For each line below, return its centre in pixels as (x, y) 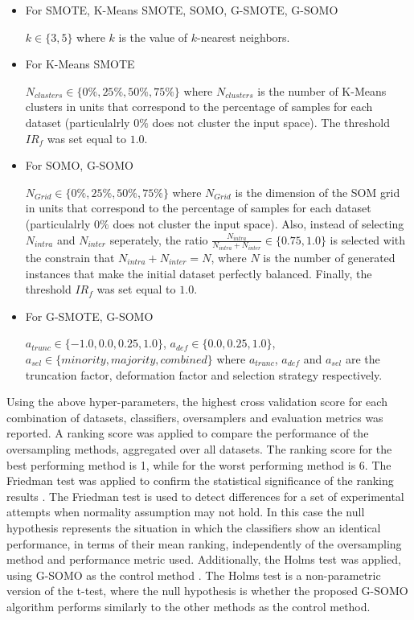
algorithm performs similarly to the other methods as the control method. (189, 606)
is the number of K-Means (322, 90)
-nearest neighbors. (244, 37)
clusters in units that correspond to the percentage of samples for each (199, 107)
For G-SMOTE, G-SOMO (89, 316)
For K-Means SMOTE (80, 64)
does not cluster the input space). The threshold (271, 122)
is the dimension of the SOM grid (318, 192)
